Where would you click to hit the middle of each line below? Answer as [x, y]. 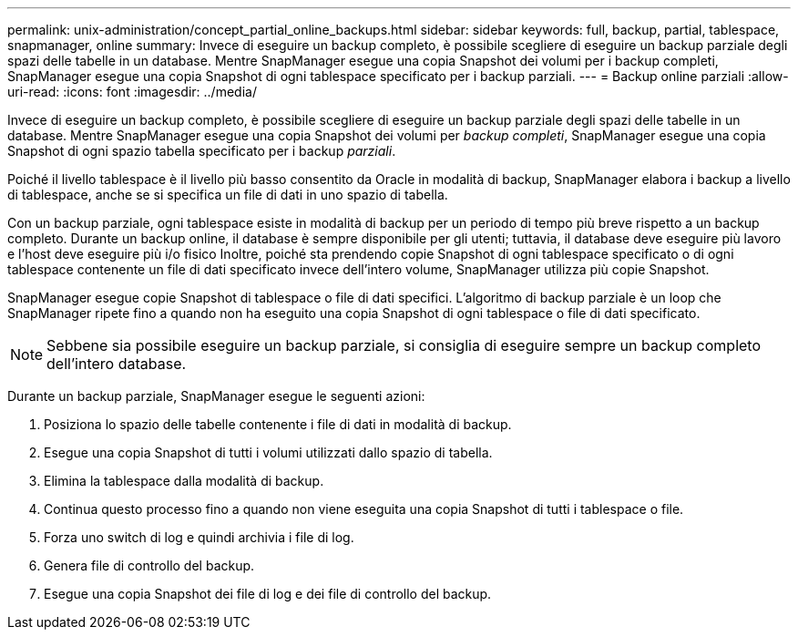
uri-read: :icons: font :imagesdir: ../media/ [132, 92]
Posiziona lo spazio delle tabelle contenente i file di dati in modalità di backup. [278, 424]
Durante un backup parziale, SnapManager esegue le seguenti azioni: [216, 396]
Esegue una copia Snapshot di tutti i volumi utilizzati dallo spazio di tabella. [268, 452]
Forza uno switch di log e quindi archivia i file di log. [199, 537]
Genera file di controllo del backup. [149, 565]
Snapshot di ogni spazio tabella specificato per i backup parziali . [202, 151]
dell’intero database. [117, 364]
